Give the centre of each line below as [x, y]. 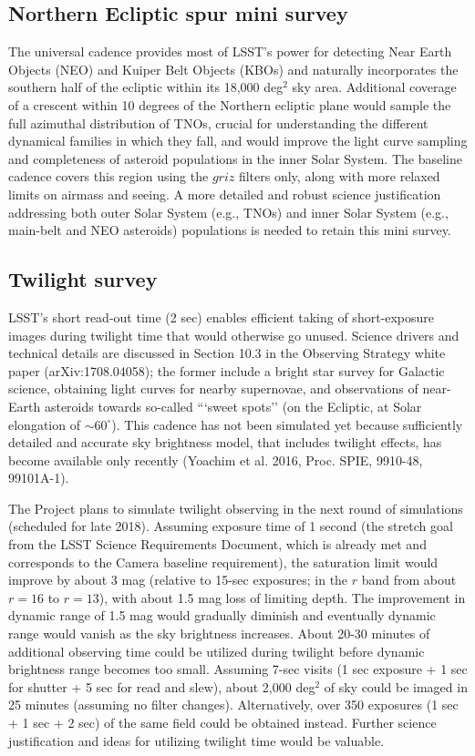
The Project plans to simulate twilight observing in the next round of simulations [236, 508]
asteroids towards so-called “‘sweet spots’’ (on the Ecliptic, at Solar [233, 406]
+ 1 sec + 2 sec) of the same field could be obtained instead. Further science [222, 722]
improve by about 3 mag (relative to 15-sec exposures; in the [178, 580]
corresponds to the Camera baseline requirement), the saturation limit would [223, 562]
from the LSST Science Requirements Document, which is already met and [217, 544]
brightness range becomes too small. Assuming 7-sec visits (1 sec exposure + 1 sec [238, 669]
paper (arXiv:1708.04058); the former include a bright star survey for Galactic [227, 370]
